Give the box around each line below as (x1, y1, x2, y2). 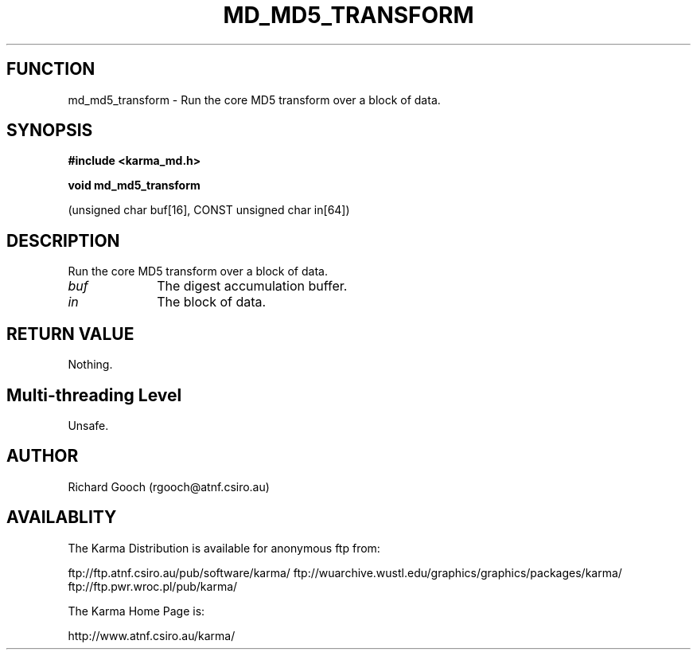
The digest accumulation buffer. (157, 278, 348, 295)
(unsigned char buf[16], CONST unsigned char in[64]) (68, 203, 350, 217)
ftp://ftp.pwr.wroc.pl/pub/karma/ (68, 579, 238, 593)
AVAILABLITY (6, 507, 117, 528)
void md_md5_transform (68, 178, 201, 193)
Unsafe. (68, 418, 109, 432)
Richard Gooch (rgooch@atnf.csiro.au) (68, 479, 270, 494)
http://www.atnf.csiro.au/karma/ (68, 628, 236, 642)
